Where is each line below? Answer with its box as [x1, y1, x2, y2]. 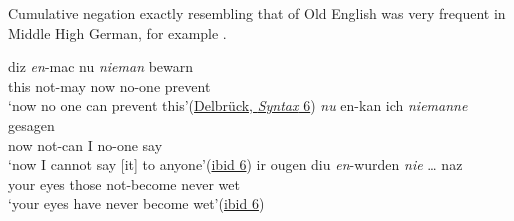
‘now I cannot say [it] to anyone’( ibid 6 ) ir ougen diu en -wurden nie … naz [8, 154, 463, 175]
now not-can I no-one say [8, 134, 163, 155]
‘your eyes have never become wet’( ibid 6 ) [8, 193, 265, 214]
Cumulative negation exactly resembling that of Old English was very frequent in [8, 3, 506, 23]
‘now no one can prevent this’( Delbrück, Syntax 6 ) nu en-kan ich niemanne [8, 95, 468, 116]
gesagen [8, 114, 55, 135]
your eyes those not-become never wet [8, 173, 240, 194]
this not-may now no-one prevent [8, 75, 211, 96]
